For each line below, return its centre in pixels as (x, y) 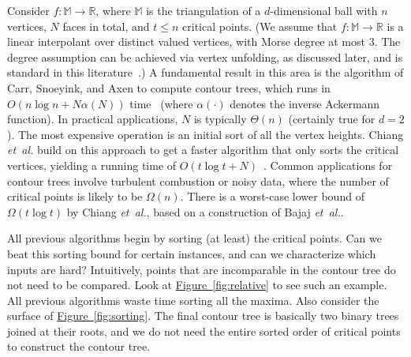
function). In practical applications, (93, 119)
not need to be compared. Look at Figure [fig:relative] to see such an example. (197, 285)
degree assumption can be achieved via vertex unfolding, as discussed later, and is (205, 56)
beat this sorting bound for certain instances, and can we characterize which (192, 253)
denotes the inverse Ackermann (305, 103)
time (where (161, 103)
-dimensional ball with (324, 10)
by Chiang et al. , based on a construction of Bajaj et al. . (205, 211)
